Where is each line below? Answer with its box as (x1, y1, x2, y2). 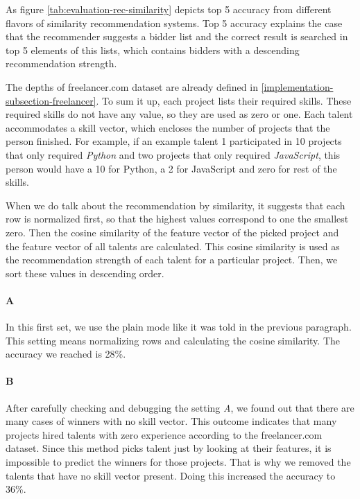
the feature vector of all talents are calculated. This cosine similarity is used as (6, 238, 340, 253)
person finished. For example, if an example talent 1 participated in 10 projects (6, 134, 342, 148)
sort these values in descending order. (6, 265, 164, 280)
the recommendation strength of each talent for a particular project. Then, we (6, 252, 338, 267)
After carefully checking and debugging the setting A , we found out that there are (6, 400, 354, 414)
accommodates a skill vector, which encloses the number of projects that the (6, 120, 330, 134)
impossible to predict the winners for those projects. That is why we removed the (6, 455, 351, 469)
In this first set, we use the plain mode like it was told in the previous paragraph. (6, 319, 352, 334)
